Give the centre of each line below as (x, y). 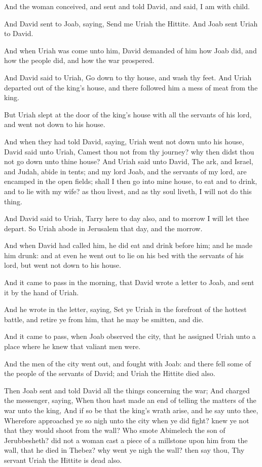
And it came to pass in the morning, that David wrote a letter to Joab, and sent (129, 282)
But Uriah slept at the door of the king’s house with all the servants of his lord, (128, 114)
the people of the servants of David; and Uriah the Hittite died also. (110, 373)
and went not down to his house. (55, 124)
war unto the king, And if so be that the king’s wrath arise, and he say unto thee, (131, 410)
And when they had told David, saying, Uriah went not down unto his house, (124, 141)
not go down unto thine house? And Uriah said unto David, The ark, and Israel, (129, 161)
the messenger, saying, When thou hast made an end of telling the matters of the (130, 400)
